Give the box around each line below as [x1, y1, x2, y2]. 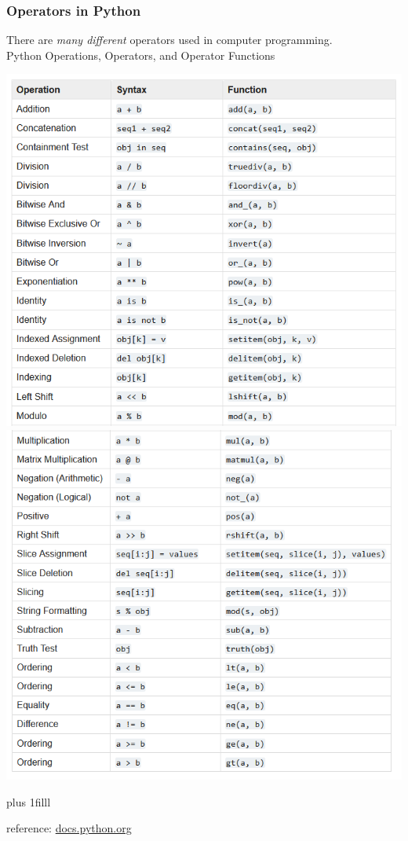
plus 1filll [6, 793, 51, 810]
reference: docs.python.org [6, 820, 132, 836]
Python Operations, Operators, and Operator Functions [6, 46, 275, 63]
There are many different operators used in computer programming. [6, 31, 333, 48]
